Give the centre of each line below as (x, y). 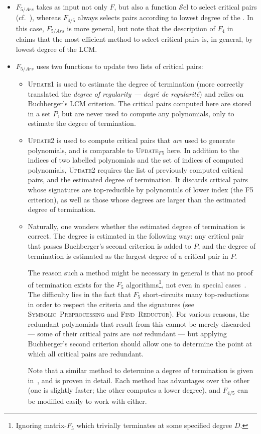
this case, (30, 28)
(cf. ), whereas (38, 17)
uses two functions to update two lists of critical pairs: (120, 66)
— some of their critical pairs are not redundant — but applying (127, 334)
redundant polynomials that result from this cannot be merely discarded (139, 323)
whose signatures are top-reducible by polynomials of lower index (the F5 (141, 189)
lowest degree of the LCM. (56, 49)
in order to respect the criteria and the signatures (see (111, 304)
